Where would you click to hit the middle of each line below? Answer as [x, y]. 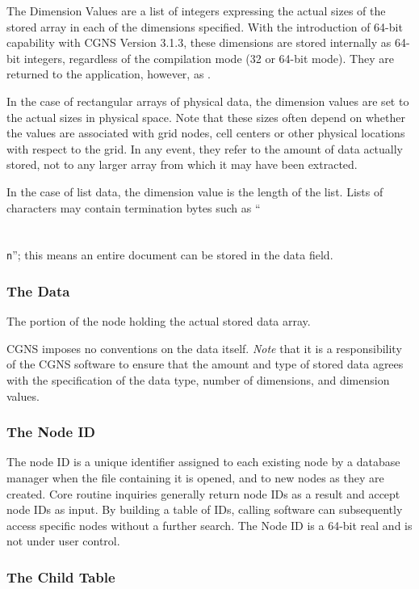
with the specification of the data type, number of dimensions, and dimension [198, 379]
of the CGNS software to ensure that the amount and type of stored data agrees [205, 364]
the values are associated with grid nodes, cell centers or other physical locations [206, 133]
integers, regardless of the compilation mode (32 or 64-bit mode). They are [209, 58]
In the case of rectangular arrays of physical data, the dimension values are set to [208, 101]
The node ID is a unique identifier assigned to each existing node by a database [203, 462]
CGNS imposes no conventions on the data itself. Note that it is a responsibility [204, 348]
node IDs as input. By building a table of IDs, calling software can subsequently [205, 509]
